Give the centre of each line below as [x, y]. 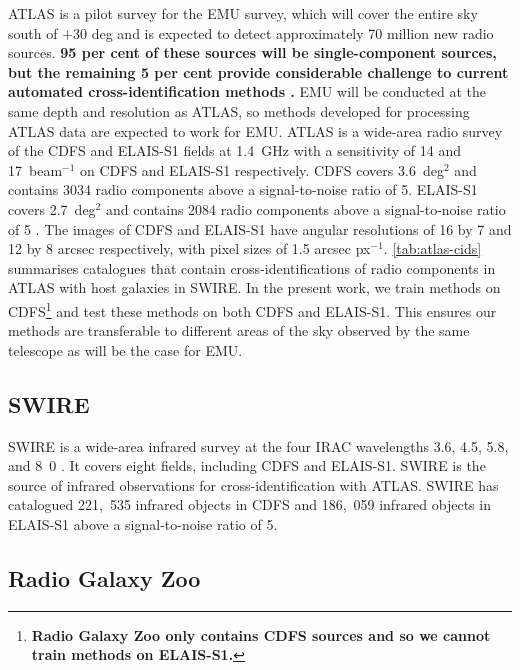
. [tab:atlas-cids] [432, 248]
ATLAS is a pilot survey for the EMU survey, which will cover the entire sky [243, 13]
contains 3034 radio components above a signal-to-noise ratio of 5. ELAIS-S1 [243, 189]
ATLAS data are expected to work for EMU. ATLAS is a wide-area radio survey [255, 130]
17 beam [35, 169]
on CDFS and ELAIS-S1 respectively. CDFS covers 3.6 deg [262, 169]
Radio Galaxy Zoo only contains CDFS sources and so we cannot [261, 634]
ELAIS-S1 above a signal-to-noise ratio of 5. [143, 523]
